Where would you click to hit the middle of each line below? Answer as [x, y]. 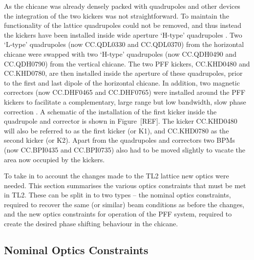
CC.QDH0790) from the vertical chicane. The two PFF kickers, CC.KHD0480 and [127, 63]
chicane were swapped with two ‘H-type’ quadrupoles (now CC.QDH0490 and [120, 54]
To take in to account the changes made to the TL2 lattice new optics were [116, 176]
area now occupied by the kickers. [54, 159]
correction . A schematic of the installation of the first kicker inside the [110, 111]
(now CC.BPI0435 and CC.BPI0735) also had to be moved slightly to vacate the [125, 149]
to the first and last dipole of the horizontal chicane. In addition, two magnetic [122, 82]
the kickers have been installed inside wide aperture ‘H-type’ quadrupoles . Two [123, 34]
